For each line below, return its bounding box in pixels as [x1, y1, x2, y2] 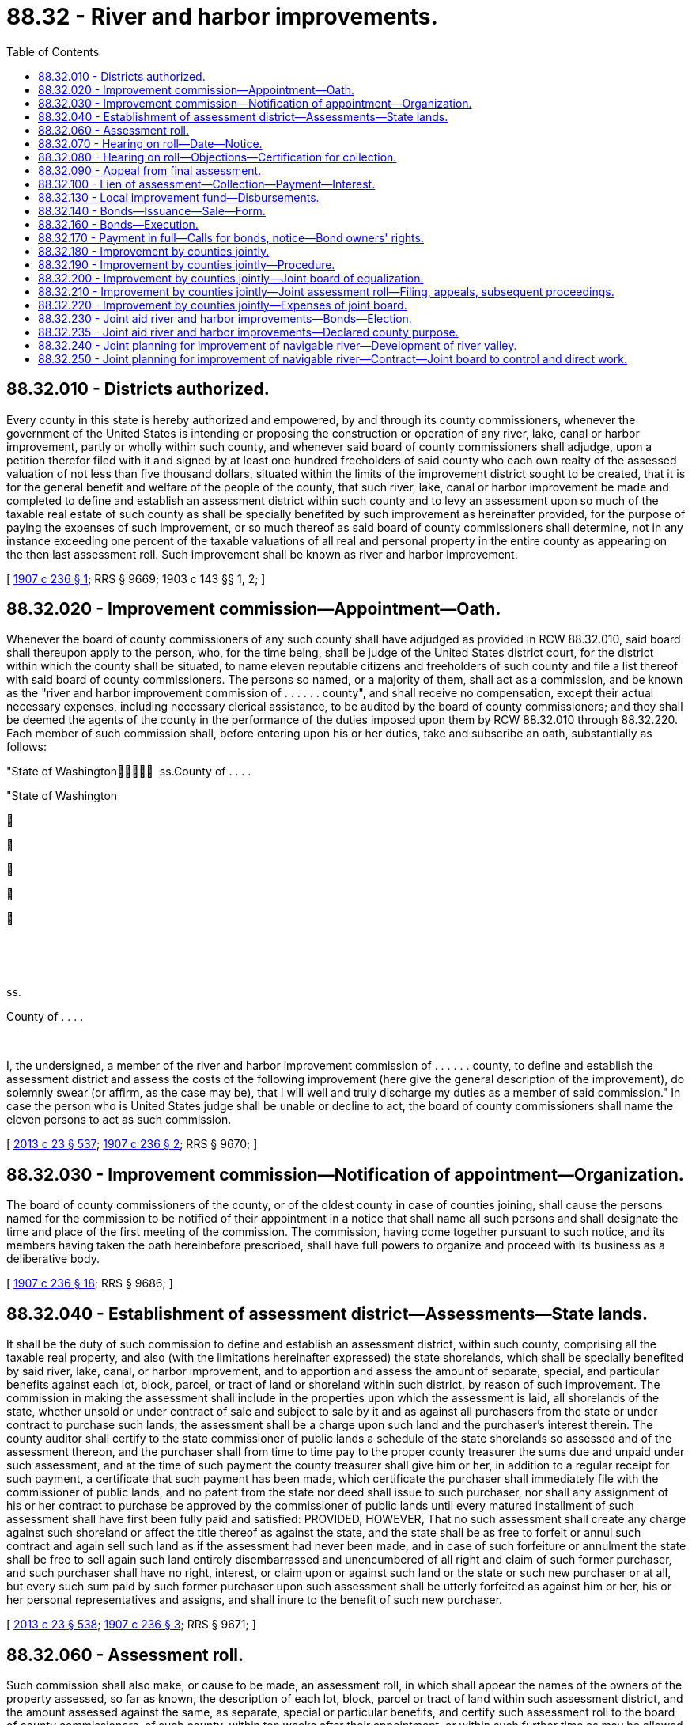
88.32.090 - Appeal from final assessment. [38, 163, 262, 177]
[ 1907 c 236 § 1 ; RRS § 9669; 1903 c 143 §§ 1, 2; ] [6, 571, 266, 586]
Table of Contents [6, 44, 100, 59]
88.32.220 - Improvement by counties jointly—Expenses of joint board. [38, 298, 407, 312]
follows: [6, 740, 47, 754]
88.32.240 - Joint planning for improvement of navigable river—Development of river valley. [38, 338, 517, 352]
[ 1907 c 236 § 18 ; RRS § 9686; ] [6, 1276, 173, 1291]
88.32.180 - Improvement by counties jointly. [38, 244, 270, 258]
